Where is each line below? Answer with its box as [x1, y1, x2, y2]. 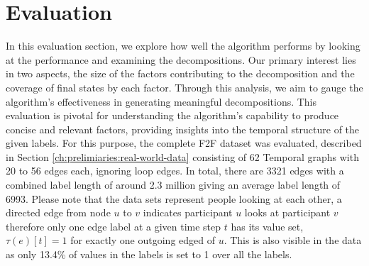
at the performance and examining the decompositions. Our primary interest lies [6, 52, 356, 67]
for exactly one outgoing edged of [70, 233, 215, 248]
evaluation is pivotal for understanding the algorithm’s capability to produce [6, 108, 339, 123]
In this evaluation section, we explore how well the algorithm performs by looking [6, 38, 360, 53]
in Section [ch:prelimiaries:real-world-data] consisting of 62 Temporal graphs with [6, 149, 359, 164]
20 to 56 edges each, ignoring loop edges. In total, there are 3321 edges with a [6, 163, 344, 178]
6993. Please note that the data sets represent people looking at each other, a [6, 191, 342, 206]
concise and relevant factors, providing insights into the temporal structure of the [6, 121, 360, 136]
